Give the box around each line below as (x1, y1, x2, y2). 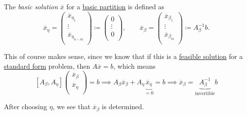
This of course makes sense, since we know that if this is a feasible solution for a (4, 51, 243, 61)
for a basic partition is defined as (66, 1, 164, 11)
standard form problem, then (4, 60, 90, 71)
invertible (195, 91, 215, 96)
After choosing (4, 101, 47, 112)
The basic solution (4, 1, 58, 11)
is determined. (102, 101, 144, 112)
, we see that (53, 101, 90, 112)
